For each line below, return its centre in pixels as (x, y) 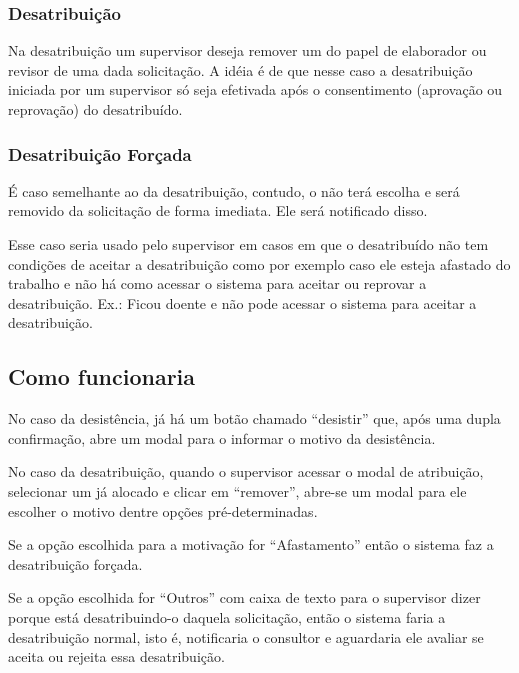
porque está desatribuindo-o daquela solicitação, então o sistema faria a (227, 616)
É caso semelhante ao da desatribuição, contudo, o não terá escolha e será (234, 190)
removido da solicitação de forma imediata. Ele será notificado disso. (218, 210)
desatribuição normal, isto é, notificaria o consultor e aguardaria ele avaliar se (246, 636)
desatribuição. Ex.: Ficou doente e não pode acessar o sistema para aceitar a (242, 302)
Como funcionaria (102, 376)
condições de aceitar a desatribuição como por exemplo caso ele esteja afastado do (259, 263)
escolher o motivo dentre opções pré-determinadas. (163, 510)
